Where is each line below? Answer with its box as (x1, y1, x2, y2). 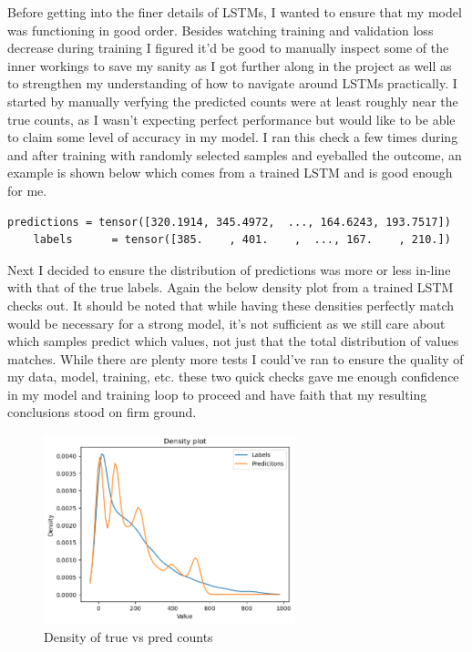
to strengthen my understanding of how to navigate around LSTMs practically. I (7, 74, 457, 93)
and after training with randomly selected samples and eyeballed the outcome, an (7, 145, 462, 164)
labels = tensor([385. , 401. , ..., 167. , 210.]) (33, 233, 451, 247)
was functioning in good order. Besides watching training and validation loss (7, 20, 434, 39)
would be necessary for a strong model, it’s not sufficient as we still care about (7, 313, 446, 332)
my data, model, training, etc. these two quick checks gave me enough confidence (7, 367, 459, 386)
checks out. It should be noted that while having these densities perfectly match (7, 295, 455, 314)
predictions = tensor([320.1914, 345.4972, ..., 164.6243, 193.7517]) (7, 215, 451, 229)
